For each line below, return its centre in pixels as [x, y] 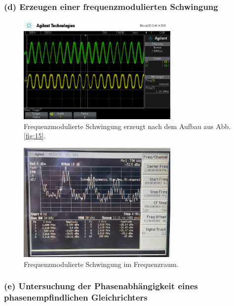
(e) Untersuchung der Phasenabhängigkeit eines [101, 286]
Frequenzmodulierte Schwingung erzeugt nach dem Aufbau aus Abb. [127, 126]
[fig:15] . [35, 136]
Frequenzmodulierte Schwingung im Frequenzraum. [101, 264]
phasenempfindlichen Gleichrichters [76, 297]
